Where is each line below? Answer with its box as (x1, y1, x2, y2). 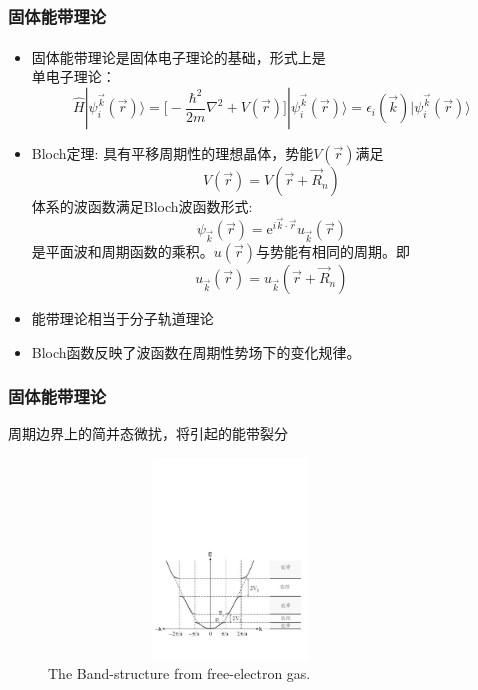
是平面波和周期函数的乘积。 (31, 241, 214, 262)
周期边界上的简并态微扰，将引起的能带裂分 (8, 423, 288, 444)
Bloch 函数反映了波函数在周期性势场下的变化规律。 (31, 341, 361, 362)
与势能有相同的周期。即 (256, 241, 411, 262)
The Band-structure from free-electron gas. (48, 663, 311, 684)
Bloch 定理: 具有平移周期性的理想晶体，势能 (31, 143, 314, 164)
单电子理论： (31, 66, 116, 87)
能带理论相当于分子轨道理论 (31, 308, 214, 329)
